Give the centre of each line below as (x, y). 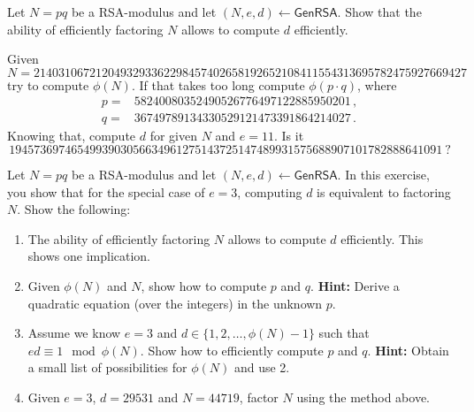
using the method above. (363, 397)
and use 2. (262, 367)
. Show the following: (74, 209)
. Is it (289, 136)
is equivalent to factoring (384, 191)
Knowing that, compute (72, 136)
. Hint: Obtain (408, 350)
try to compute (48, 84)
